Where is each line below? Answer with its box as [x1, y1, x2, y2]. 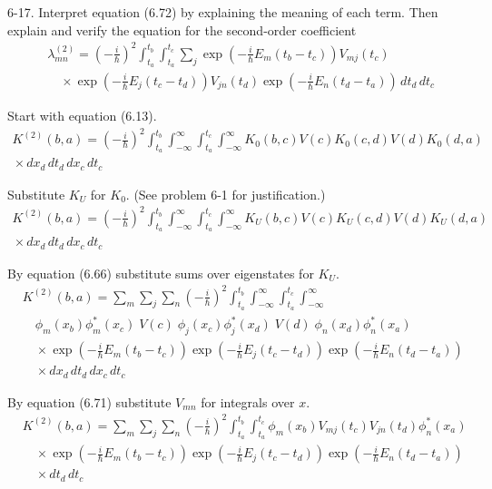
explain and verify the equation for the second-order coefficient [7, 20, 357, 39]
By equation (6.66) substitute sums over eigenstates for [7, 263, 314, 282]
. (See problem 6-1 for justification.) [125, 184, 326, 203]
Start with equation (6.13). [7, 105, 157, 124]
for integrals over [201, 392, 295, 411]
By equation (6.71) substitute [7, 392, 172, 411]
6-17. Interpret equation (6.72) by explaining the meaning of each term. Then [7, 3, 438, 21]
